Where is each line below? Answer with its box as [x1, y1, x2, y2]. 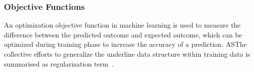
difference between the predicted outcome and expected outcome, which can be [4, 29, 242, 39]
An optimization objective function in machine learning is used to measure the [4, 20, 241, 30]
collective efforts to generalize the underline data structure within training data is [4, 49, 251, 59]
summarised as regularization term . [4, 58, 114, 69]
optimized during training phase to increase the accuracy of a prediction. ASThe [4, 39, 247, 49]
